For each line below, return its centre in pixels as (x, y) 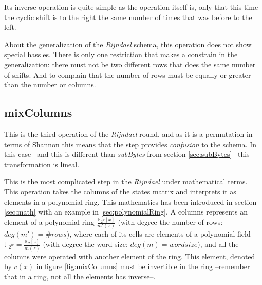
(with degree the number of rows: (170, 222)
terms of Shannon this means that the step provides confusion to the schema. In (130, 144)
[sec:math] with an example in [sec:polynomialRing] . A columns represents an (126, 212)
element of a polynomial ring (49, 222)
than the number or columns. (50, 85)
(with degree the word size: (85, 244)
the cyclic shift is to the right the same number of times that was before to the (128, 17)
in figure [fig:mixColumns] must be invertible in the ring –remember (143, 266)
